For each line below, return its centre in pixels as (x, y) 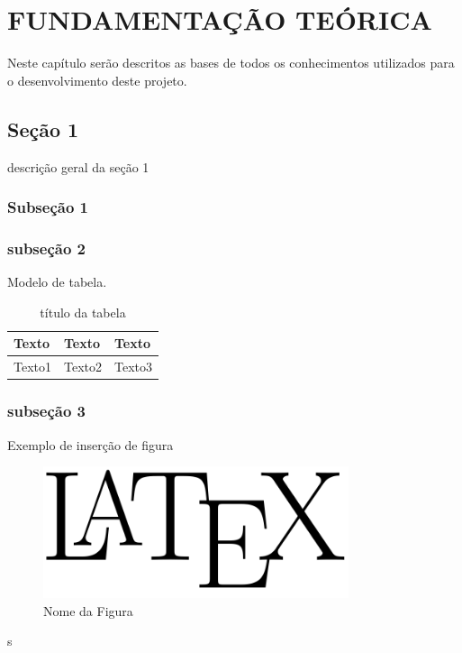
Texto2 (83, 367)
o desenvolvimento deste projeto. (97, 80)
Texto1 (32, 367)
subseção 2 (46, 248)
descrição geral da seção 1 (78, 166)
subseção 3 (46, 411)
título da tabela (83, 312)
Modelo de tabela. (57, 282)
